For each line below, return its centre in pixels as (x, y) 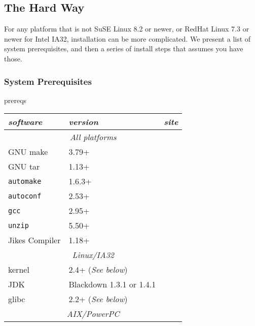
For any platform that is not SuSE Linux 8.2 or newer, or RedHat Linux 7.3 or (127, 29)
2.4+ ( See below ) (98, 270)
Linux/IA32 (93, 255)
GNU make (28, 152)
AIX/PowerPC (93, 314)
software (25, 122)
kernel (19, 270)
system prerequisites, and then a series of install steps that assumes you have (124, 48)
